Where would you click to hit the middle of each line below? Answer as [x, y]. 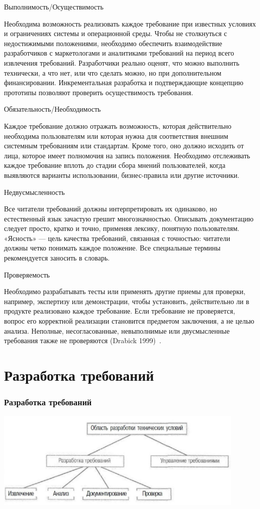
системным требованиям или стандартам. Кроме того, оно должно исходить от [124, 146]
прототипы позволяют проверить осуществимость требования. [99, 92]
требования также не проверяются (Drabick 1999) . [83, 340]
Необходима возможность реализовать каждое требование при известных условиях [130, 23]
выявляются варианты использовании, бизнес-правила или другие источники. [122, 175]
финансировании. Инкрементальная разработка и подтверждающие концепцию [124, 82]
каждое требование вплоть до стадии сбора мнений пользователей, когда [115, 165]
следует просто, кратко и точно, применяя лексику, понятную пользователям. [122, 228]
